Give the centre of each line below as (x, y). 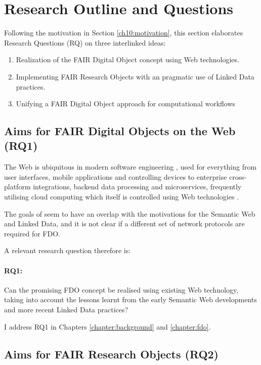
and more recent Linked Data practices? (66, 310)
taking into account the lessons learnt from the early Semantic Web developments (130, 299)
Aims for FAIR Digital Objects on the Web (120, 131)
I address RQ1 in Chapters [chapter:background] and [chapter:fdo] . (107, 326)
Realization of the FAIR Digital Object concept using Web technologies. (127, 59)
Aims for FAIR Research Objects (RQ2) (111, 354)
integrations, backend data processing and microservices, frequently (137, 187)
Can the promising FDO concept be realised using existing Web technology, (121, 289)
